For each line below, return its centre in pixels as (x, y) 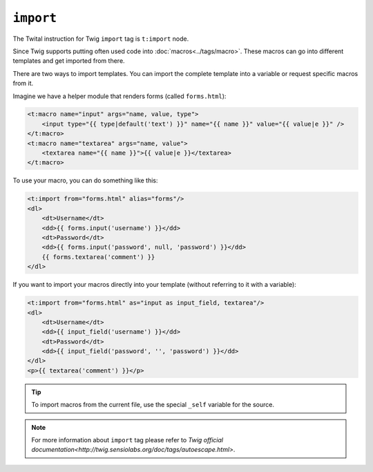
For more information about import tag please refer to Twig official (127, 440)
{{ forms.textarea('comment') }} (98, 257)
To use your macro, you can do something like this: (85, 180)
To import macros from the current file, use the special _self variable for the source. (153, 405)
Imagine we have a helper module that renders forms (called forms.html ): (119, 96)
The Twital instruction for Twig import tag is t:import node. (101, 39)
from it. (23, 84)
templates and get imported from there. (69, 61)
